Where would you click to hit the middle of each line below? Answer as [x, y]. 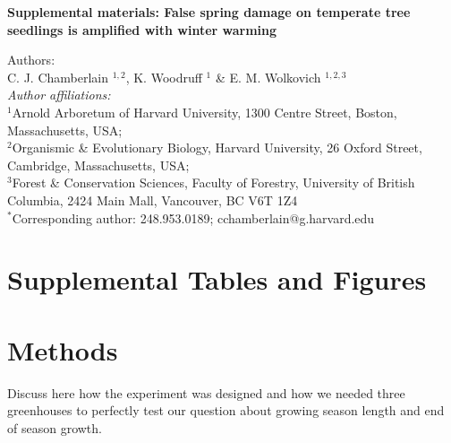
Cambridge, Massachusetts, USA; [98, 165]
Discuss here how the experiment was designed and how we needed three [206, 392]
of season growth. [55, 427]
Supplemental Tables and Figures [217, 279]
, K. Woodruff [164, 77]
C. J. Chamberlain [58, 77]
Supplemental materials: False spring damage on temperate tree [209, 12]
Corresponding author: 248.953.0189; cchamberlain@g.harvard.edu [193, 217]
